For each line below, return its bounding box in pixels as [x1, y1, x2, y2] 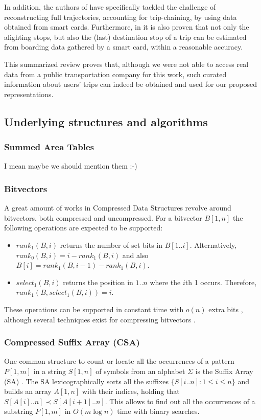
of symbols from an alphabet [96, 365, 185, 376]
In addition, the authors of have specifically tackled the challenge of [4, 2, 216, 12]
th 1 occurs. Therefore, [185, 276, 257, 287]
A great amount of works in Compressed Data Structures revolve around [4, 202, 231, 213]
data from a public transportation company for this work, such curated [4, 68, 227, 79]
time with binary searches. [117, 406, 200, 416]
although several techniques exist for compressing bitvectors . [4, 314, 196, 324]
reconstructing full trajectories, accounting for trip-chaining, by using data [4, 11, 237, 22]
